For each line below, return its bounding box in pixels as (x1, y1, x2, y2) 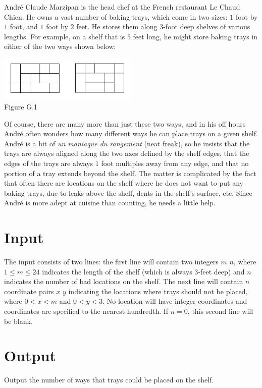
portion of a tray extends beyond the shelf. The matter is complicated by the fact (4, 168, 256, 178)
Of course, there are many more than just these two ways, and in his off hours (4, 118, 246, 129)
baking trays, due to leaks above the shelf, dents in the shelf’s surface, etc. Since (4, 187, 252, 198)
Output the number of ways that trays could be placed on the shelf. (4, 374, 214, 385)
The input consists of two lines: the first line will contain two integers (4, 256, 219, 267)
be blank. (4, 315, 33, 326)
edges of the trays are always (4, 158, 93, 169)
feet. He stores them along (76, 21, 158, 32)
